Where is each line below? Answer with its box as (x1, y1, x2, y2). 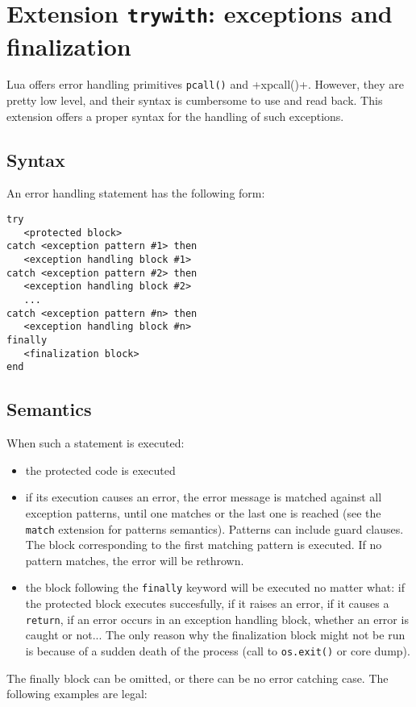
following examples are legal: (6, 685, 148, 702)
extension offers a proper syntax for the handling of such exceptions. (6, 107, 344, 124)
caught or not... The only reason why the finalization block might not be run (25, 626, 406, 643)
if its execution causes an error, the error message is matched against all (25, 489, 382, 505)
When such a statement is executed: (6, 435, 185, 451)
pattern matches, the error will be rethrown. (25, 551, 244, 568)
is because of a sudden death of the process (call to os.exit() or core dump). (25, 642, 410, 659)
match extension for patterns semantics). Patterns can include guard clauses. (25, 520, 404, 537)
